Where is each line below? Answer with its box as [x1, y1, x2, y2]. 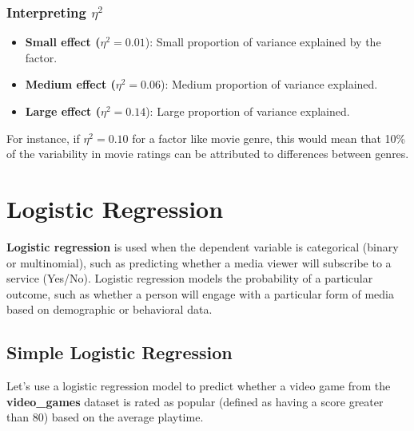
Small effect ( [25, 34, 101, 50]
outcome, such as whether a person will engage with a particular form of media [6, 285, 394, 302]
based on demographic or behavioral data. [6, 301, 213, 318]
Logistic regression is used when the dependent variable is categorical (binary [6, 238, 399, 255]
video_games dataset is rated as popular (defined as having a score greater [6, 393, 384, 409]
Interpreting [6, 2, 86, 22]
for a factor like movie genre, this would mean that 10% [132, 129, 406, 146]
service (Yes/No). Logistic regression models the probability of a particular [6, 270, 373, 287]
